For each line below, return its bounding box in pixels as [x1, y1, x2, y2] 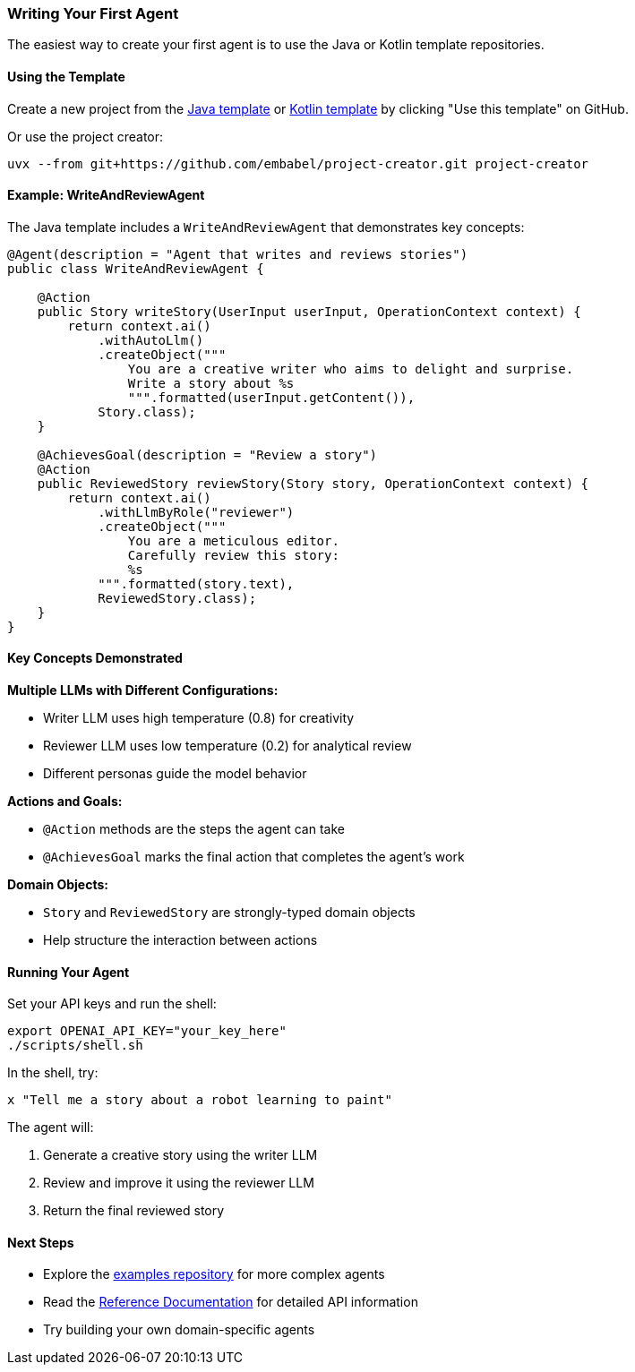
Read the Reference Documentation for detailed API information [43, 1294, 418, 1310]
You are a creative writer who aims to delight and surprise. [127, 361, 574, 376]
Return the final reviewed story [43, 1203, 225, 1219]
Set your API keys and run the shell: [7, 996, 217, 1012]
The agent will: [7, 1119, 94, 1136]
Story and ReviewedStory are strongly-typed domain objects [43, 905, 416, 921]
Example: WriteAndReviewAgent [7, 187, 205, 203]
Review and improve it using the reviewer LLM [43, 1175, 314, 1191]
